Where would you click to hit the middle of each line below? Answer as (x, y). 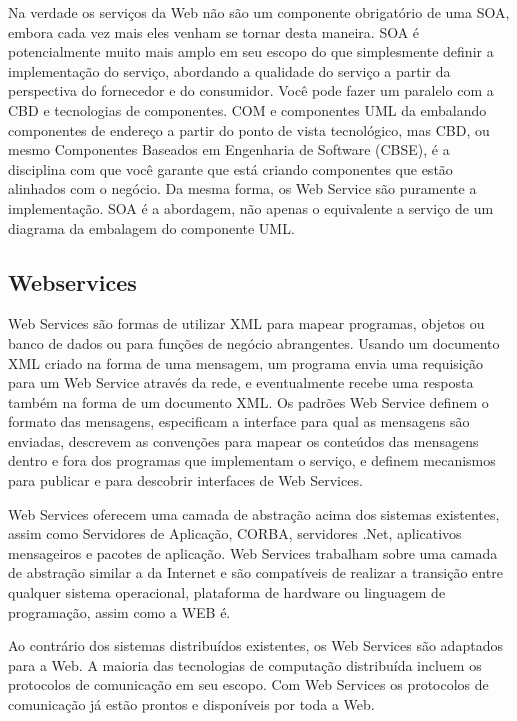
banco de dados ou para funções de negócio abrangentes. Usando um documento (254, 342)
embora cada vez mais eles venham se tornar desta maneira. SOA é (214, 31)
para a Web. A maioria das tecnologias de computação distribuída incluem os (245, 664)
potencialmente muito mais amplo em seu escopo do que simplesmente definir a (251, 51)
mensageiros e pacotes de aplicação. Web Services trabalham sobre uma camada (253, 552)
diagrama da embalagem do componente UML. (151, 227)
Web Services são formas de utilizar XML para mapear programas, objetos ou (246, 323)
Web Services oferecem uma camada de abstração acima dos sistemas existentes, (254, 513)
